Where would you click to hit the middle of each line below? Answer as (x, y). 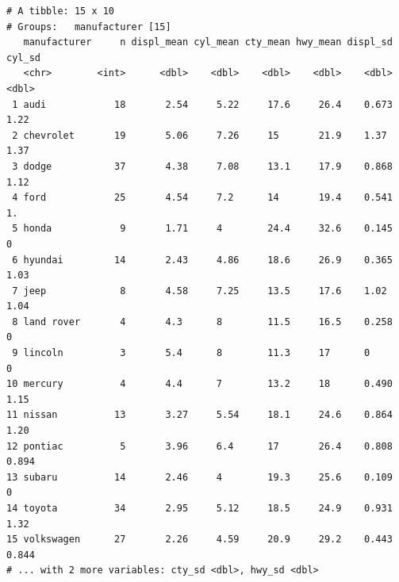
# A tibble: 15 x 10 (61, 11)
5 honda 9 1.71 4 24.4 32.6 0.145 (202, 229)
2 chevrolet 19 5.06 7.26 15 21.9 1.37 (199, 135)
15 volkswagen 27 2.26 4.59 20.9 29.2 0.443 (199, 540)
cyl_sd (23, 57)
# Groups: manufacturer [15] (89, 27)
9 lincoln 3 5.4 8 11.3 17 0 (191, 353)
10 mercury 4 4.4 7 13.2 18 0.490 (199, 384)
